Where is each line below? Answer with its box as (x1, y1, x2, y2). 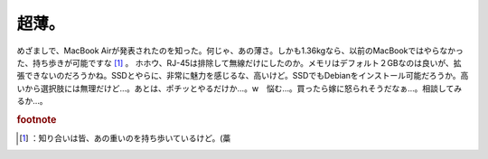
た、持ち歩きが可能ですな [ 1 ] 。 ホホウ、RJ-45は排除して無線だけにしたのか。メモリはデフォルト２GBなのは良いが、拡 (16, 57, 462, 68)
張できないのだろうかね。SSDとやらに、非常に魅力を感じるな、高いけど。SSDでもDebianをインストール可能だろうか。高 (16, 70, 469, 81)
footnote (16, 113, 57, 126)
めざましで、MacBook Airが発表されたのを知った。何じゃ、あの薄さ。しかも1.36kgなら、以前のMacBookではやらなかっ (16, 45, 465, 56)
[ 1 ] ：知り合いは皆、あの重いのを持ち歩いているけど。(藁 (19, 133, 231, 144)
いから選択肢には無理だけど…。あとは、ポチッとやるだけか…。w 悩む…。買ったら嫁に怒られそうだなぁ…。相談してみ (16, 82, 463, 94)
